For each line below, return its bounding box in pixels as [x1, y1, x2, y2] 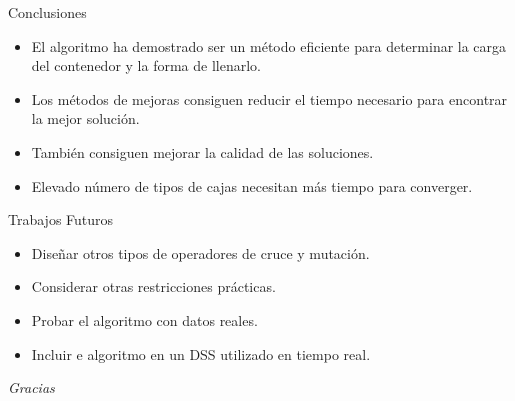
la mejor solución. [31, 108, 140, 129]
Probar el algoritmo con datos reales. [31, 309, 258, 330]
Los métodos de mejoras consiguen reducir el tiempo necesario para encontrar [31, 88, 508, 109]
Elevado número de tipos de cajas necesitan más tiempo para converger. [31, 175, 473, 196]
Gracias [8, 377, 55, 398]
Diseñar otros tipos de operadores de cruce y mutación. [31, 242, 370, 263]
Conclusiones [8, 2, 87, 22]
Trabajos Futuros [8, 209, 114, 230]
